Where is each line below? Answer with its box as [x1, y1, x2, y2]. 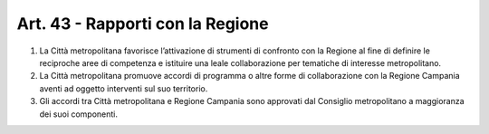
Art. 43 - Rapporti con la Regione [16, 14, 269, 33]
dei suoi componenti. [39, 109, 118, 120]
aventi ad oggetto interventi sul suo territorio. [39, 82, 208, 94]
